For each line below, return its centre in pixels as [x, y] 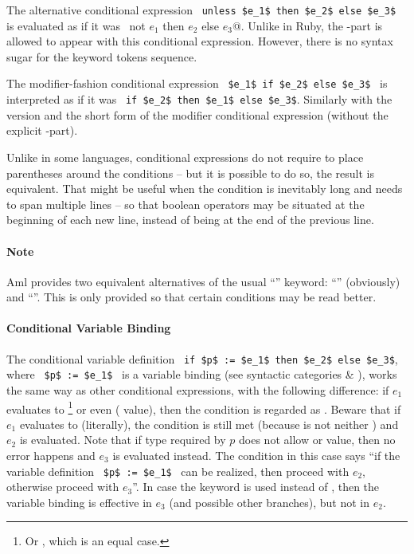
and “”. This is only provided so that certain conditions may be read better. [191, 297]
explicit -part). [42, 130]
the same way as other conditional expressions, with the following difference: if [198, 390]
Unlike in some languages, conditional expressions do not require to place [185, 157]
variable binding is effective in [79, 502]
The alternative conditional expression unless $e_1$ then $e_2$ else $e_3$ [201, 10]
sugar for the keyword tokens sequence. [102, 56]
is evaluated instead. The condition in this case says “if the [256, 456]
